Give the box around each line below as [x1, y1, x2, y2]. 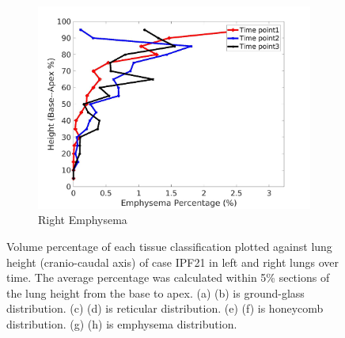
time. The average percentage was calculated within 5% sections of [6, 269, 330, 286]
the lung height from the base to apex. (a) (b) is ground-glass [6, 284, 305, 301]
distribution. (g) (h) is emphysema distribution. [6, 316, 237, 332]
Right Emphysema [38, 211, 127, 228]
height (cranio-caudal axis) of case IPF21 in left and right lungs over [6, 253, 339, 270]
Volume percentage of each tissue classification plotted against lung [6, 238, 332, 255]
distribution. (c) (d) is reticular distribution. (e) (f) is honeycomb [6, 300, 324, 317]
